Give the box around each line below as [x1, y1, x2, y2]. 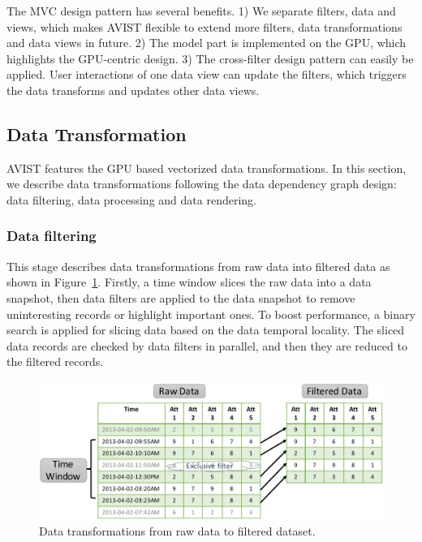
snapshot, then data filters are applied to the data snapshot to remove [6, 289, 355, 306]
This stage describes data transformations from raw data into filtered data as [6, 257, 390, 274]
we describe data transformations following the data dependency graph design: [6, 175, 397, 192]
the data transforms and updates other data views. [6, 81, 260, 98]
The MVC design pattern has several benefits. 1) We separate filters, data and [6, 2, 396, 19]
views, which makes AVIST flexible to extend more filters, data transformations [6, 18, 403, 35]
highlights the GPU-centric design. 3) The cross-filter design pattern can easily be [6, 49, 414, 67]
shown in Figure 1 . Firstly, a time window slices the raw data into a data [6, 273, 372, 290]
